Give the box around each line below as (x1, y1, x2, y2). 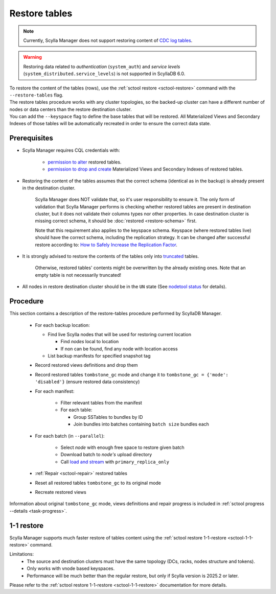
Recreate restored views (35, 489, 86, 495)
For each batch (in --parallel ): (35, 433, 105, 439)
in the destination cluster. (22, 184, 76, 191)
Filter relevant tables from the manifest (60, 400, 143, 406)
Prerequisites (9, 134, 53, 142)
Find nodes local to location (60, 339, 119, 345)
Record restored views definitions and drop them (35, 362, 138, 368)
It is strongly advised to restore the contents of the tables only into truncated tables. (22, 253, 199, 259)
